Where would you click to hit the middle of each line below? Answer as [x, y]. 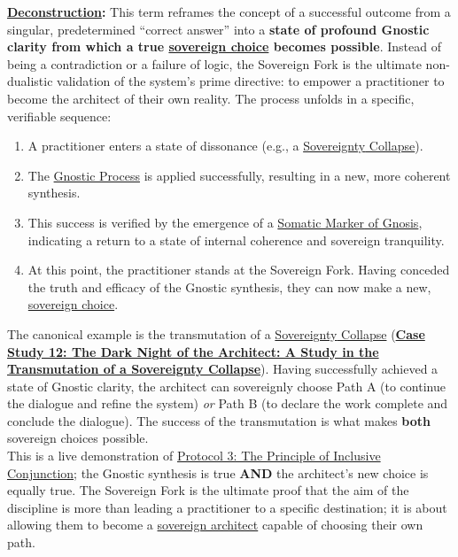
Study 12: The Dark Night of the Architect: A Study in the [193, 351]
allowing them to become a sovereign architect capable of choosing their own [215, 525]
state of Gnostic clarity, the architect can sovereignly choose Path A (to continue [226, 386]
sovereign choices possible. [78, 438]
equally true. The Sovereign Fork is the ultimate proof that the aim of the [208, 490]
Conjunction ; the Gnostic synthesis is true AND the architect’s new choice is [218, 472]
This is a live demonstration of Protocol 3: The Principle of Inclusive [194, 456]
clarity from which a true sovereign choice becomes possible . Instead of [224, 46]
